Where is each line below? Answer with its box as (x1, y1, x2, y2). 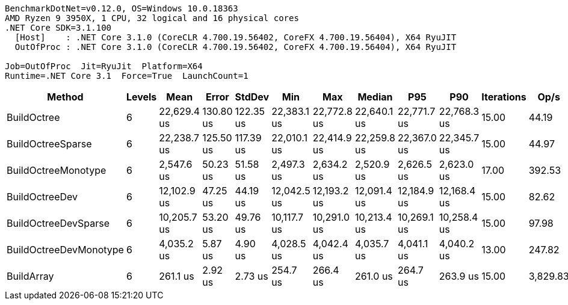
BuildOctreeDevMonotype (7, 244, 124, 256)
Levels (126, 91, 157, 103)
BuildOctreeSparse (7, 138, 92, 150)
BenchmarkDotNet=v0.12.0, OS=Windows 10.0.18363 (5, 4, 238, 13)
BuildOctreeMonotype (7, 164, 106, 176)
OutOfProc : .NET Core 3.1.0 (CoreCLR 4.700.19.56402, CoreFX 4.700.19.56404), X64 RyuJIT (14, 42, 457, 52)
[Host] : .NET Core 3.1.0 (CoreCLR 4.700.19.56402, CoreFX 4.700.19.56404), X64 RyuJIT (14, 32, 457, 42)
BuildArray (7, 270, 54, 282)
